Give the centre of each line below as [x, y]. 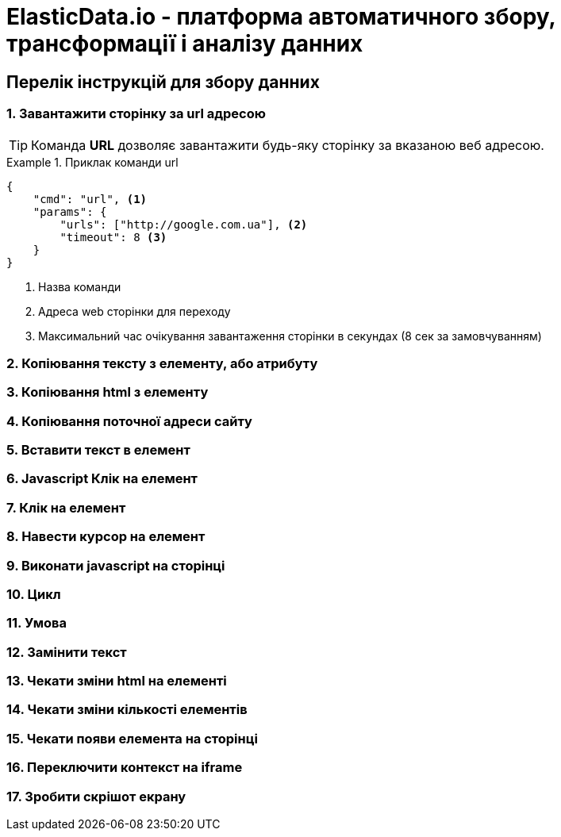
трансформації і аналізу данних [185, 44]
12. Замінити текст [67, 652]
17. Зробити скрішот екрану [96, 796]
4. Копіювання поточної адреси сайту [129, 421]
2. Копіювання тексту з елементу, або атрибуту [162, 363]
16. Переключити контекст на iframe [125, 768]
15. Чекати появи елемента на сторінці [132, 738]
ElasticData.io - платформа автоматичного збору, [281, 17]
